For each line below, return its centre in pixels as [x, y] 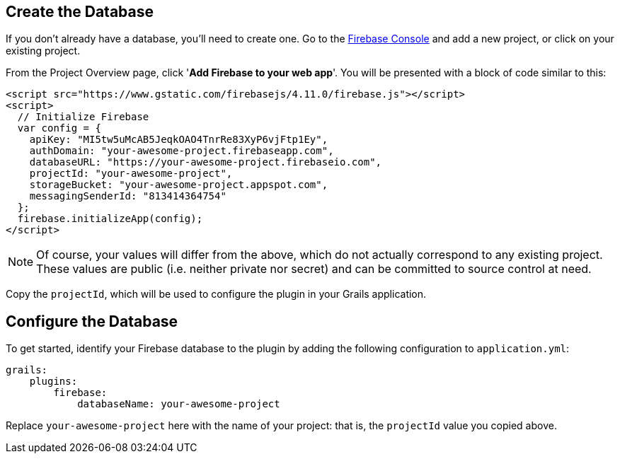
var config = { [59, 128]
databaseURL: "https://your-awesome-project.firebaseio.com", [206, 162]
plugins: [53, 382]
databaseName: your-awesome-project [179, 404]
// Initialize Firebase [83, 117]
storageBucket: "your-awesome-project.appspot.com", [179, 185]
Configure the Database [92, 321]
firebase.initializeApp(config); [110, 219]
